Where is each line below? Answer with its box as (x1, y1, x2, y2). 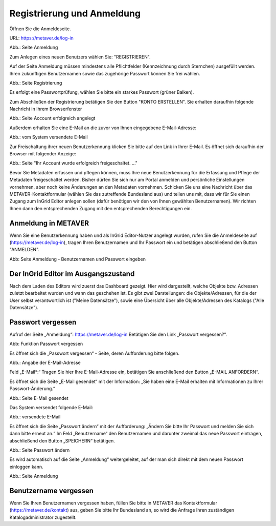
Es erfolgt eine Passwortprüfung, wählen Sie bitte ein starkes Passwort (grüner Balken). (9, 89, 194, 95)
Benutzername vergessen (9, 486, 94, 495)
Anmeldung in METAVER (9, 218, 89, 228)
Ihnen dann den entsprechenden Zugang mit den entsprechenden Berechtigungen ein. (9, 205, 192, 211)
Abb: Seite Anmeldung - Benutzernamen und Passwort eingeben (9, 256, 146, 262)
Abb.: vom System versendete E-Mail (9, 134, 88, 140)
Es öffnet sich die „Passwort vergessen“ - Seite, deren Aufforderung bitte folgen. (9, 350, 180, 356)
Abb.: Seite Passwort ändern (9, 447, 70, 453)
